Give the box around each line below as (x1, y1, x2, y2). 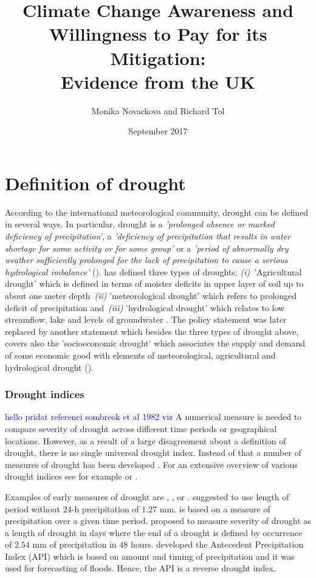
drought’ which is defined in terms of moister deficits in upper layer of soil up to (5, 277, 304, 290)
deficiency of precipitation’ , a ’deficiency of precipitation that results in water (5, 230, 291, 242)
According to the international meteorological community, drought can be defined (5, 205, 309, 218)
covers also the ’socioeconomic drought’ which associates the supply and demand (5, 337, 306, 349)
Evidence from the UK (60, 69, 256, 94)
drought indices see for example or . (5, 470, 138, 483)
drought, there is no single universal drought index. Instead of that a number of (5, 446, 301, 459)
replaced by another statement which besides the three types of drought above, (5, 325, 299, 337)
